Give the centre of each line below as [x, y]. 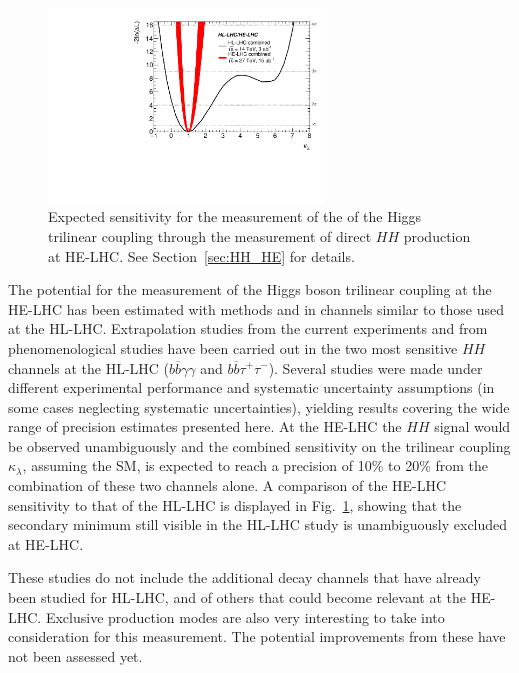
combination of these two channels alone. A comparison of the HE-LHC [227, 485]
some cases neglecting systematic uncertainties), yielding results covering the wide [259, 406]
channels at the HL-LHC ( [89, 367]
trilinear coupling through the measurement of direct [210, 235]
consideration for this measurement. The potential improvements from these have [257, 636]
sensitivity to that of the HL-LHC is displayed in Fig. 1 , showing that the [235, 504]
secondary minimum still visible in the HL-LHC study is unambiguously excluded [258, 524]
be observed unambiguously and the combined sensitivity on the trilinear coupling [259, 445]
